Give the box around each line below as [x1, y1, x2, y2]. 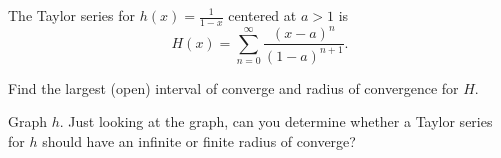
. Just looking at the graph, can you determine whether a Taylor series [59, 111, 493, 132]
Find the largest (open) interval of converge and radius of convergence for [8, 77, 459, 98]
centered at [228, 5, 297, 25]
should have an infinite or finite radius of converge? [42, 130, 356, 151]
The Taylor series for [8, 5, 136, 25]
